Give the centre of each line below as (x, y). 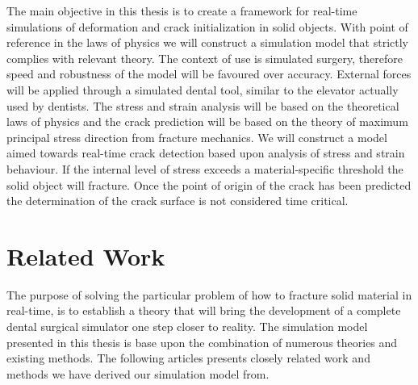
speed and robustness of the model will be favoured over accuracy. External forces (209, 74)
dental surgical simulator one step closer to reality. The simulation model (187, 326)
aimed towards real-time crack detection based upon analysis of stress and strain (206, 153)
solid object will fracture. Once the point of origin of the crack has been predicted (209, 184)
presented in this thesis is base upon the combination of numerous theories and (202, 342)
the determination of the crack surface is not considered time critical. (178, 201)
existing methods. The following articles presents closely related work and (188, 358)
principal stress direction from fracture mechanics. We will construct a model (197, 137)
